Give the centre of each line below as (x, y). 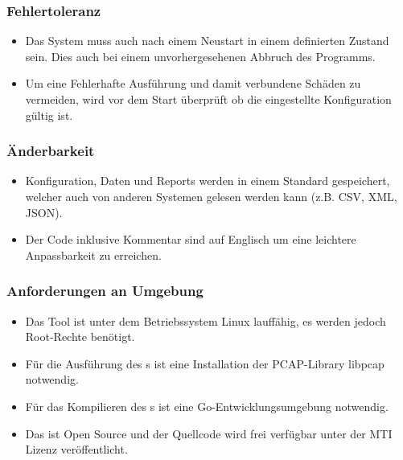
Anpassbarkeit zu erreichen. (93, 255)
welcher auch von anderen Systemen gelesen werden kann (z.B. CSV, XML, (211, 196)
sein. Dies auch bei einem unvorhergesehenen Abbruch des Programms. (200, 56)
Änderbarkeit (51, 151)
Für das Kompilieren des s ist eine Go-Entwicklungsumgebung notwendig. (207, 406)
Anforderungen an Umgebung (105, 291)
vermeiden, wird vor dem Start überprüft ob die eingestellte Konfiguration (208, 99)
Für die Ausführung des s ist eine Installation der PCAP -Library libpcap (205, 363)
